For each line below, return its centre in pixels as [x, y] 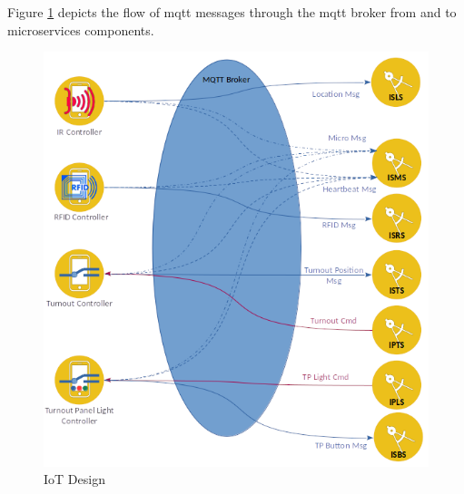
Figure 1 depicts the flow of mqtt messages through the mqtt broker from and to [232, 12]
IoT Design [74, 479]
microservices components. [81, 29]
